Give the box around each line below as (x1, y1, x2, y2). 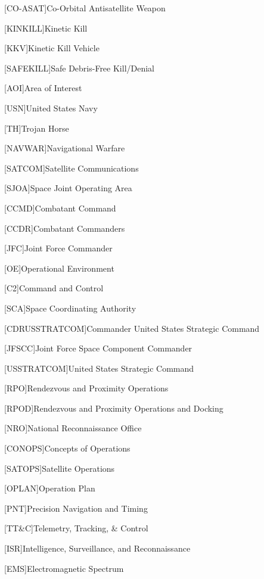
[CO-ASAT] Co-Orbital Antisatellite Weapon (4, 2, 166, 14)
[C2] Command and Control (4, 282, 104, 294)
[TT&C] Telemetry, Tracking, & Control (4, 522, 148, 534)
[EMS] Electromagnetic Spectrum (4, 562, 124, 574)
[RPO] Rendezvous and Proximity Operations (4, 382, 169, 394)
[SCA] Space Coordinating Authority (4, 301, 136, 314)
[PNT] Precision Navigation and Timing (4, 502, 148, 514)
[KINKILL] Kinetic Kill (4, 21, 88, 34)
